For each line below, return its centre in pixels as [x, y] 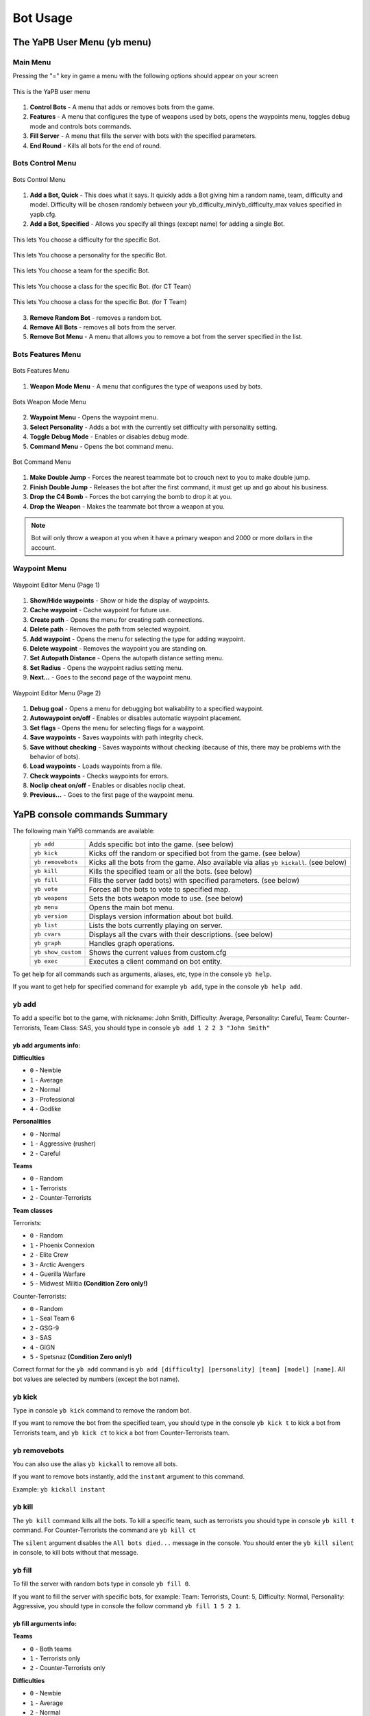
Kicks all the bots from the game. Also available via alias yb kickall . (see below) [218, 862]
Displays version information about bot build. [161, 916]
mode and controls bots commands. [81, 126]
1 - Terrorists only [55, 1658]
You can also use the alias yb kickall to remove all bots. [95, 1464]
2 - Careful [45, 1153]
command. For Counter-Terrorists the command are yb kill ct [104, 1530]
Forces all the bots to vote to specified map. [160, 889]
